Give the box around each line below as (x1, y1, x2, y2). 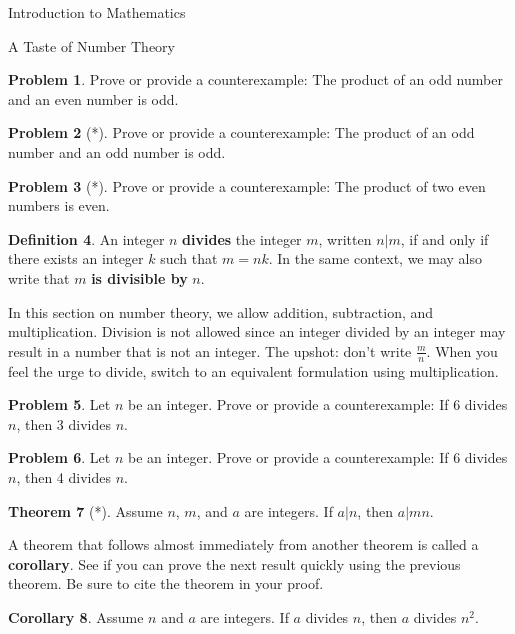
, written (318, 228, 372, 249)
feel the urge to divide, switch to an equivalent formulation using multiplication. (8, 360, 499, 381)
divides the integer (182, 228, 302, 249)
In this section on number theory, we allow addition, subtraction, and (8, 301, 434, 322)
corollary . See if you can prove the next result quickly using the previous (8, 553, 461, 574)
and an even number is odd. (8, 88, 179, 109)
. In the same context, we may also (268, 248, 482, 269)
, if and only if (400, 228, 489, 249)
